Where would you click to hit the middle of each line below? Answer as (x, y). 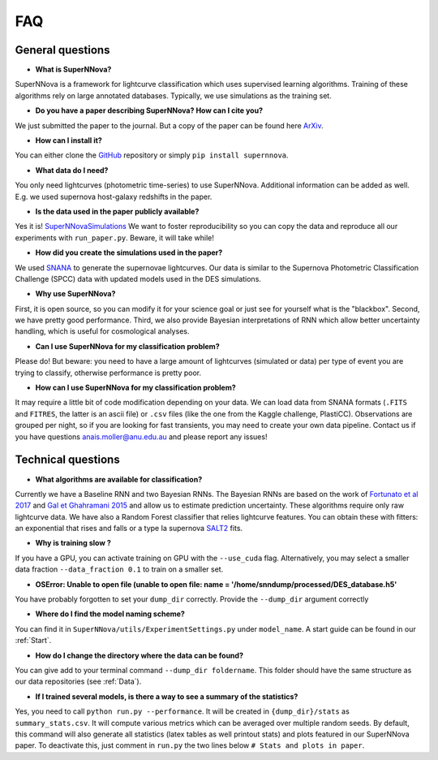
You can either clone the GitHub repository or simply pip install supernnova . (152, 155)
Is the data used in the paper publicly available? (117, 211)
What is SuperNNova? (73, 70)
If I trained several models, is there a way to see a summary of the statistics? (167, 696)
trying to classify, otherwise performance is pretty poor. (108, 373)
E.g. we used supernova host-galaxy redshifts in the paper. (114, 196)
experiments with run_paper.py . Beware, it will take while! (114, 237)
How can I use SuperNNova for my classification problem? (136, 388)
